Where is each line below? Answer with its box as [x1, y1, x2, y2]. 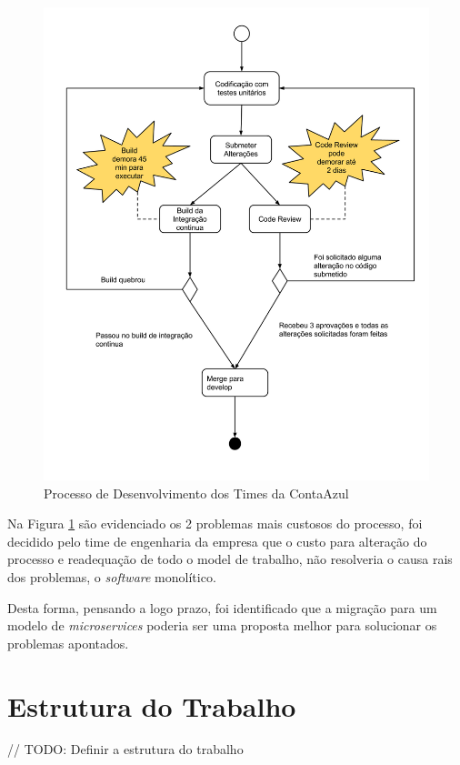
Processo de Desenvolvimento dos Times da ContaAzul [44, 483, 349, 502]
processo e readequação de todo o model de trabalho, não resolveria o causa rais [7, 549, 453, 569]
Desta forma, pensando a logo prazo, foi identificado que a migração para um [7, 598, 437, 617]
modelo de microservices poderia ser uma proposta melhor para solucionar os [7, 616, 437, 635]
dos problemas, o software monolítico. [7, 567, 216, 586]
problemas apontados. [7, 633, 129, 652]
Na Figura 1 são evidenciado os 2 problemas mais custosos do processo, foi [7, 514, 423, 533]
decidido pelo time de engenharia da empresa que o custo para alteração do [7, 531, 427, 550]
